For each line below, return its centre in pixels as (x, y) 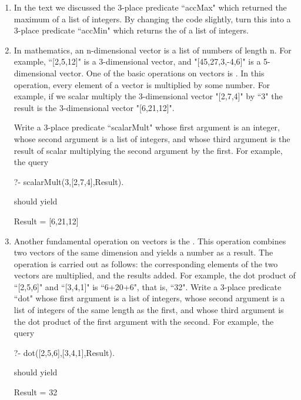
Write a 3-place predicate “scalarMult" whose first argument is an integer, (147, 127)
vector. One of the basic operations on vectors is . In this (162, 73)
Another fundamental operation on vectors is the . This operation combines (150, 241)
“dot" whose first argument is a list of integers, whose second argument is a (149, 298)
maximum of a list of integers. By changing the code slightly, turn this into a (152, 19)
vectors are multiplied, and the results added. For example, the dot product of (155, 275)
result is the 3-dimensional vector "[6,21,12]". (94, 107)
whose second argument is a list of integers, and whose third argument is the (152, 138)
